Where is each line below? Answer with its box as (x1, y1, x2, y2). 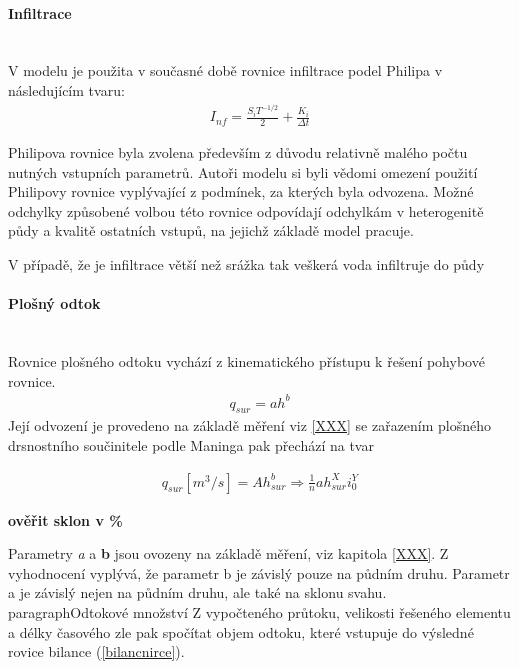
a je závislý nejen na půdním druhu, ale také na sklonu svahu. (8, 582, 387, 603)
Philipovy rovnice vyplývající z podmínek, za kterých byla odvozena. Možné (8, 181, 474, 202)
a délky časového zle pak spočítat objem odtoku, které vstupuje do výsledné (8, 621, 474, 642)
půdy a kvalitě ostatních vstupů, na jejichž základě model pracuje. (8, 220, 414, 241)
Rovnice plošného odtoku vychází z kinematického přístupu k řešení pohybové (8, 350, 485, 371)
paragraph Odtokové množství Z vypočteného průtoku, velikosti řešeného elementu (8, 602, 511, 623)
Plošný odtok (8, 293, 101, 314)
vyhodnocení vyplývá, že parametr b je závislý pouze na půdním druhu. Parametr (8, 562, 510, 583)
